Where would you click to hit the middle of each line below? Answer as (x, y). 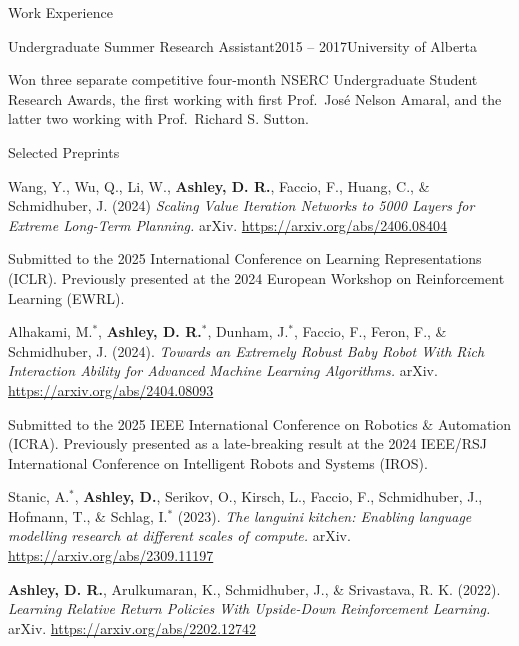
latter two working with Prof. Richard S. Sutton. (158, 118)
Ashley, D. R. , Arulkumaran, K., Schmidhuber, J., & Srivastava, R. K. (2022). (254, 588)
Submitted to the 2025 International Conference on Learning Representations (245, 258)
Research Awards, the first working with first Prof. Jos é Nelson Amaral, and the (255, 98)
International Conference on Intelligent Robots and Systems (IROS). (218, 462)
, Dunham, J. (248, 331)
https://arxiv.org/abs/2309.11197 (111, 555)
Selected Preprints (64, 151)
